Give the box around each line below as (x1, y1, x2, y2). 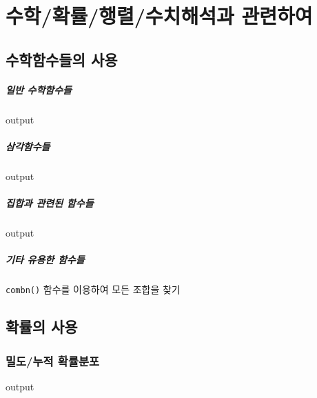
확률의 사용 (6, 316, 78, 337)
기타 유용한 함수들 (6, 252, 85, 267)
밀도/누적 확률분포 (6, 352, 100, 369)
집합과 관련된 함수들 (6, 196, 94, 210)
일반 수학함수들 (6, 82, 72, 97)
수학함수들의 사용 (6, 48, 118, 70)
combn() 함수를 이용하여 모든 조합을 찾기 (6, 282, 181, 297)
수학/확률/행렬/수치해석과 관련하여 (6, 1, 313, 30)
